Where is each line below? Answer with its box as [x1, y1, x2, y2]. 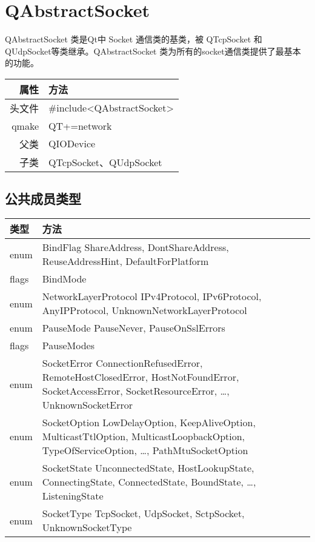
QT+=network [48, 118, 112, 133]
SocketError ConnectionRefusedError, [42, 356, 203, 370]
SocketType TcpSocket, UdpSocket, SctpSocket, [42, 506, 245, 521]
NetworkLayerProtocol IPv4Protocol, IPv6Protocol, [42, 289, 262, 304]
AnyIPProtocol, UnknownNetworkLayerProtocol [42, 303, 247, 318]
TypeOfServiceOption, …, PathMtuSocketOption [42, 443, 248, 458]
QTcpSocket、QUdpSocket [48, 155, 162, 169]
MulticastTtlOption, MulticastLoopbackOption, [42, 429, 245, 444]
